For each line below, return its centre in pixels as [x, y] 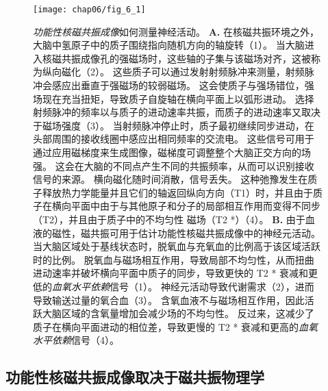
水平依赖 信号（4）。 [76, 340]
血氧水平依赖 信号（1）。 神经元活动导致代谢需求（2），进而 [183, 286]
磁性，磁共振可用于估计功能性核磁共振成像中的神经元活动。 [186, 232]
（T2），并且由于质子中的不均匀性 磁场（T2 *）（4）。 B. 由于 [169, 219]
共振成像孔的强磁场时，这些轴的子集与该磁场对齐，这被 [186, 58]
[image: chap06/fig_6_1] [89, 10]
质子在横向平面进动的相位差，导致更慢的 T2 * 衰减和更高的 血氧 [176, 326]
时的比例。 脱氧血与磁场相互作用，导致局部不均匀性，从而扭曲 [174, 259]
